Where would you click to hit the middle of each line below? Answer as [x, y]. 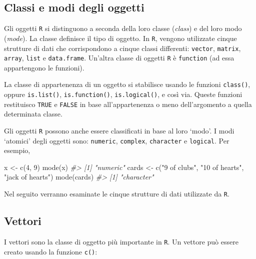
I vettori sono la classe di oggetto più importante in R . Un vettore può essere [121, 241]
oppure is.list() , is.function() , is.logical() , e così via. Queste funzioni [123, 94]
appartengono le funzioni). [44, 67]
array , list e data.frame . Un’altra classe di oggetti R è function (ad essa [119, 58]
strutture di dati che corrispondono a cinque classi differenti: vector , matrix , [122, 48]
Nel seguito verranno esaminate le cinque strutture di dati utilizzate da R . [117, 194]
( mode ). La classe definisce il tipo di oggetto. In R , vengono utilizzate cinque [120, 38]
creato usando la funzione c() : [51, 251]
